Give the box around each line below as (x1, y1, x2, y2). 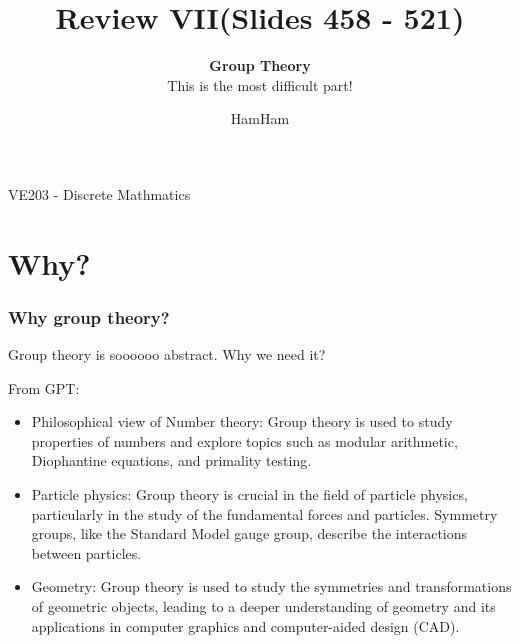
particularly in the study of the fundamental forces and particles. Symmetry (31, 503, 498, 524)
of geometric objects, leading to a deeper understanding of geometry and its (31, 596, 496, 617)
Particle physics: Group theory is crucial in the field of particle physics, (31, 484, 468, 505)
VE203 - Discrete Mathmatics (8, 183, 191, 204)
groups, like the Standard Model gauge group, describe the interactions (31, 523, 468, 544)
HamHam (230, 108, 290, 129)
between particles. (31, 542, 142, 563)
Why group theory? (8, 304, 170, 329)
